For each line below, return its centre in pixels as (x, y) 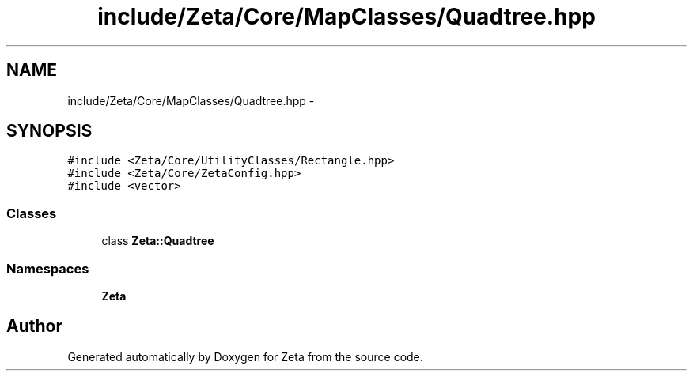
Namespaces (48, 268)
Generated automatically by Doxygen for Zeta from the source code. (245, 356)
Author (34, 326)
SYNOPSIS (49, 131)
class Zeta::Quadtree (158, 241)
